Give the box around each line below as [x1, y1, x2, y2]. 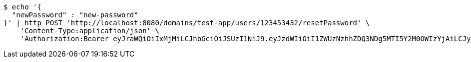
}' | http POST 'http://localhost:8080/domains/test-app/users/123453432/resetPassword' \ [3, 19, 370, 27]
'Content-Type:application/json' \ [20, 27, 159, 35]
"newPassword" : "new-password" [11, 11, 138, 19]
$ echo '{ [3, 3, 41, 11]
